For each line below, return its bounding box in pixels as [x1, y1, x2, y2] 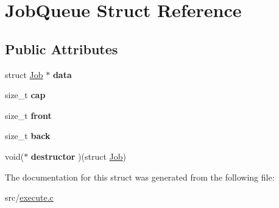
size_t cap [5, 88, 46, 101]
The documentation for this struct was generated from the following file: [5, 170, 275, 183]
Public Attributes [5, 39, 118, 58]
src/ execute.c [5, 191, 54, 204]
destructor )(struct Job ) [30, 149, 126, 162]
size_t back [5, 129, 51, 142]
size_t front [5, 109, 52, 121]
